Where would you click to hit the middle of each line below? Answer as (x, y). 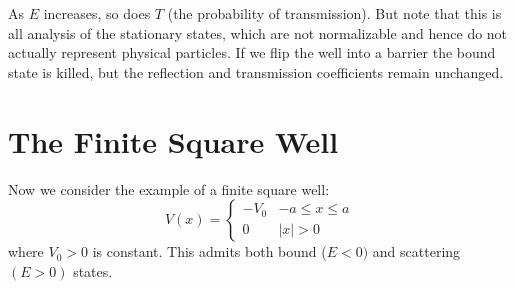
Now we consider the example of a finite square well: (169, 188)
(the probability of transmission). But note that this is (334, 13)
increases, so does (97, 13)
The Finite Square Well (173, 140)
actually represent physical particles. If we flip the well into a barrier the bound (252, 52)
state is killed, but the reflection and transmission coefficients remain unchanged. (256, 71)
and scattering (416, 251)
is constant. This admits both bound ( (209, 251)
